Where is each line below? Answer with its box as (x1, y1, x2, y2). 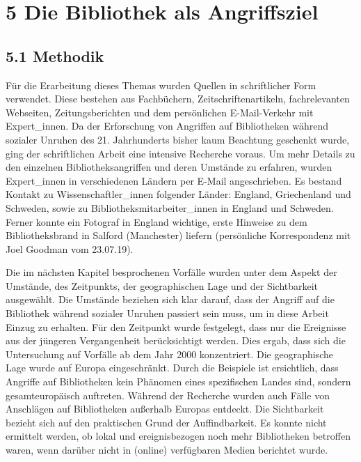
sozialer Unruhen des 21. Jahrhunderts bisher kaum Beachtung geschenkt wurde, (6, 132, 350, 146)
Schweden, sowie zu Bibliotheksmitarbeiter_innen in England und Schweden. (6, 200, 334, 215)
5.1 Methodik (6, 45, 104, 66)
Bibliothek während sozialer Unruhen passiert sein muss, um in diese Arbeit (6, 306, 329, 321)
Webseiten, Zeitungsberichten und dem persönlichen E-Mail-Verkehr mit (6, 105, 314, 119)
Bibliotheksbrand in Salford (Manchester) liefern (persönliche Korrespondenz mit (6, 228, 351, 242)
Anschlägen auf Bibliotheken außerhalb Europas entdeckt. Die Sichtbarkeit (6, 401, 324, 416)
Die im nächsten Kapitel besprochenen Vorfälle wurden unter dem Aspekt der (6, 265, 337, 279)
